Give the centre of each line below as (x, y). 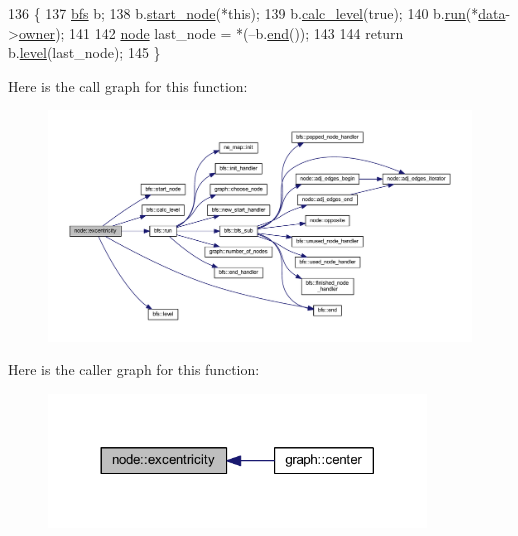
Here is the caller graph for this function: (134, 369)
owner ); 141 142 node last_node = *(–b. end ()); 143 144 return (211, 32)
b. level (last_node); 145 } (84, 52)
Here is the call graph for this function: (128, 85)
